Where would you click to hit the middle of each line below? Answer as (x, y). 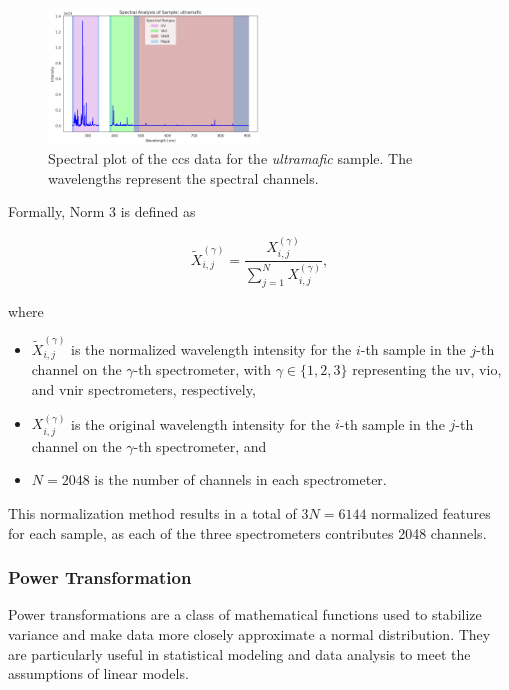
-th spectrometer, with (202, 369)
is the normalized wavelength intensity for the (211, 348)
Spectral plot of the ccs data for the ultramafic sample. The (230, 158)
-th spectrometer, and (200, 445)
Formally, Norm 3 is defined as (102, 211)
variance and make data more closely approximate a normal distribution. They (249, 634)
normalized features (431, 513)
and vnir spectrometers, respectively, (143, 389)
